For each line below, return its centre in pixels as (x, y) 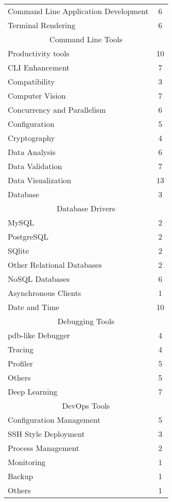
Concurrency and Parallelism (57, 110)
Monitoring (27, 462)
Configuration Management (54, 420)
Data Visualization (39, 180)
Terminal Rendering (42, 25)
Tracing (21, 349)
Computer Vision (37, 95)
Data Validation (35, 166)
